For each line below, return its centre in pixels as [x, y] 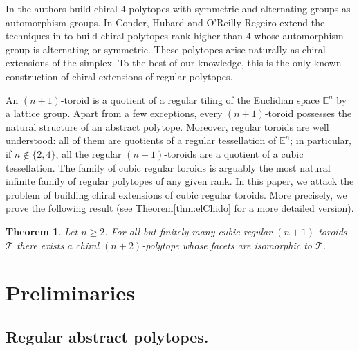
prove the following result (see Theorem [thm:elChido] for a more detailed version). [180, 208]
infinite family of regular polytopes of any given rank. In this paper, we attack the [180, 181]
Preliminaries [70, 292]
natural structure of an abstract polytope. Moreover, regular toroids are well [167, 126]
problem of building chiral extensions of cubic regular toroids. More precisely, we [176, 194]
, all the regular [89, 153]
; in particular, [321, 140]
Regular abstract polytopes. [107, 336]
